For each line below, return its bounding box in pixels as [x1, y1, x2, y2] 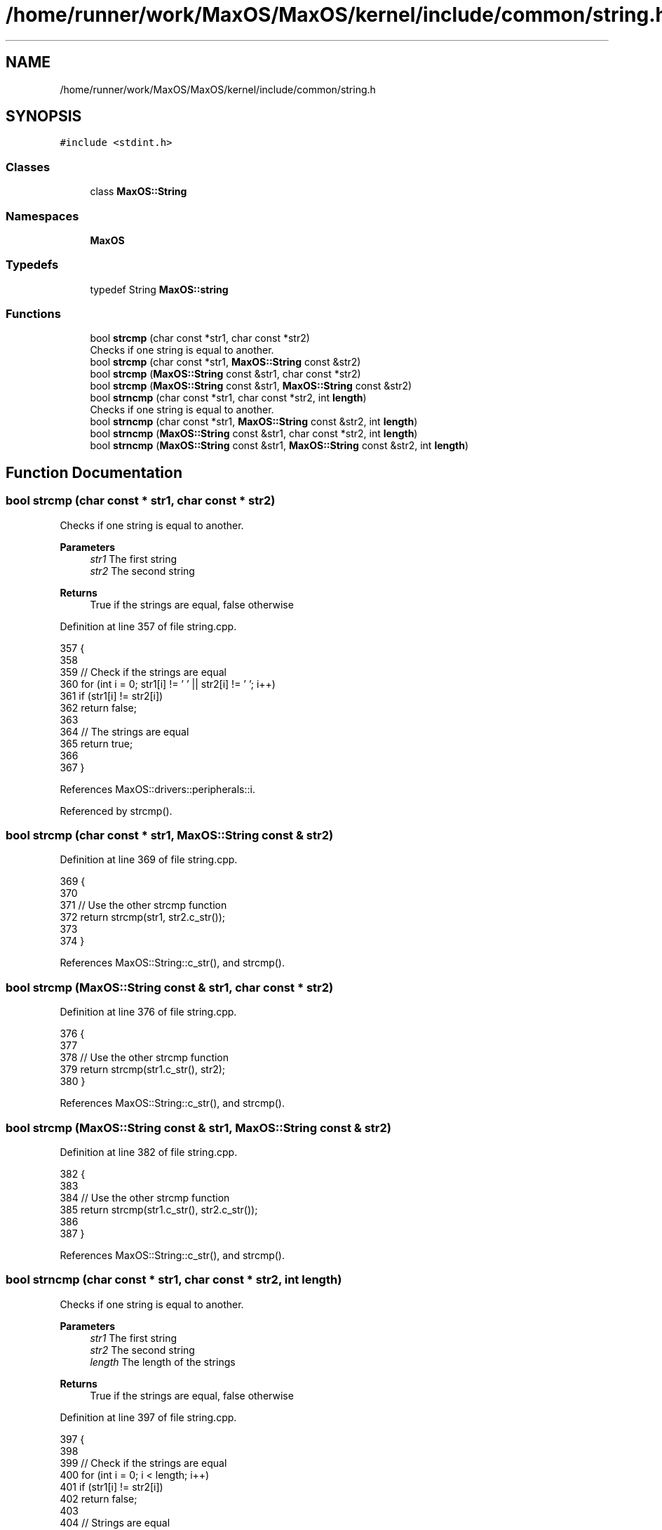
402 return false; [60, 1492, 137, 1505]
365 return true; [60, 737, 133, 750]
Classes [6, 159, 50, 174]
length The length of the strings [90, 1355, 236, 1368]
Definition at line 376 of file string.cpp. [60, 1006, 237, 1018]
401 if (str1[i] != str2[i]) [60, 1480, 163, 1493]
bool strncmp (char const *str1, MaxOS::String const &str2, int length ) [90, 415, 418, 428]
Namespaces [6, 208, 79, 223]
